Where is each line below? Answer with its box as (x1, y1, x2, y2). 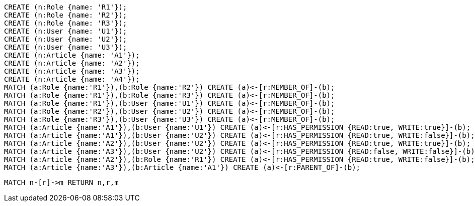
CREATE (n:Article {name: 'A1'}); (4, 51, 140, 59)
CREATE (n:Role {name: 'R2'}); (4, 11, 127, 19)
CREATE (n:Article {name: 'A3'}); (4, 67, 140, 75)
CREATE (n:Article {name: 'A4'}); (4, 75, 140, 83)
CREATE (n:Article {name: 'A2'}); (4, 59, 140, 67)
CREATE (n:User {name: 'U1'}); (4, 27, 127, 35)
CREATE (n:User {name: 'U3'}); (4, 43, 127, 51)
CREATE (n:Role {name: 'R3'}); (4, 19, 127, 27)
